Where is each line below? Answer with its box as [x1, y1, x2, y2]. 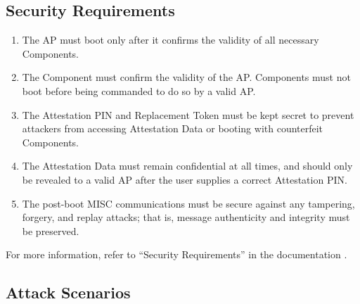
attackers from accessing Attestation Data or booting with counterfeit [22, 121, 323, 136]
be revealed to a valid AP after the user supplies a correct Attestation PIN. [22, 172, 347, 186]
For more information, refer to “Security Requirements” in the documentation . [6, 247, 347, 262]
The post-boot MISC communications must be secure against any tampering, [22, 196, 355, 210]
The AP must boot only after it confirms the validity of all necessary [22, 32, 319, 47]
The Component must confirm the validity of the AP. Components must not [22, 70, 351, 84]
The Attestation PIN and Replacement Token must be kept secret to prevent [22, 107, 354, 122]
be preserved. [22, 223, 79, 238]
